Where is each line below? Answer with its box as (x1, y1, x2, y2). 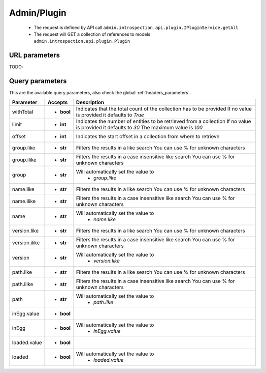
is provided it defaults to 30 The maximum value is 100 (76, 124, 203, 131)
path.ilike (12, 281, 33, 287)
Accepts (47, 99, 68, 106)
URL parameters (9, 51, 60, 59)
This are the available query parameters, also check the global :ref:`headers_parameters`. (9, 90, 191, 96)
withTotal (12, 108, 33, 115)
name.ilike (12, 198, 36, 204)
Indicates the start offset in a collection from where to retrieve (76, 133, 220, 140)
